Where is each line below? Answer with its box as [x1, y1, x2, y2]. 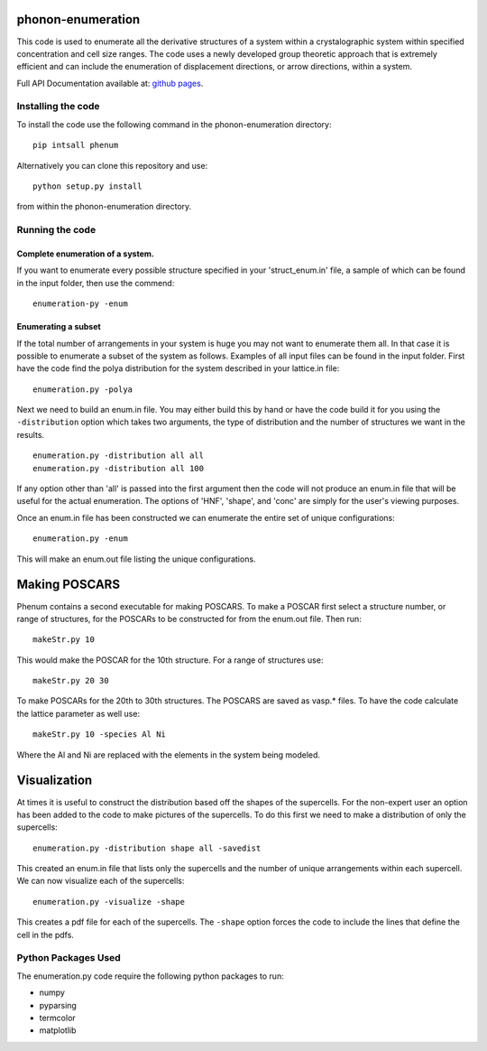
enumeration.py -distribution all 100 [32, 463, 205, 473]
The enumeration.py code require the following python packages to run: [16, 971, 284, 981]
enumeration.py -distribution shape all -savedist [32, 842, 262, 853]
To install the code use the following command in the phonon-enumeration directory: [16, 118, 333, 130]
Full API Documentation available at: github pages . [16, 78, 204, 88]
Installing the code [16, 100, 100, 113]
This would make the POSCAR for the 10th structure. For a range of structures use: [16, 655, 324, 665]
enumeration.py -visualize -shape [32, 897, 185, 907]
